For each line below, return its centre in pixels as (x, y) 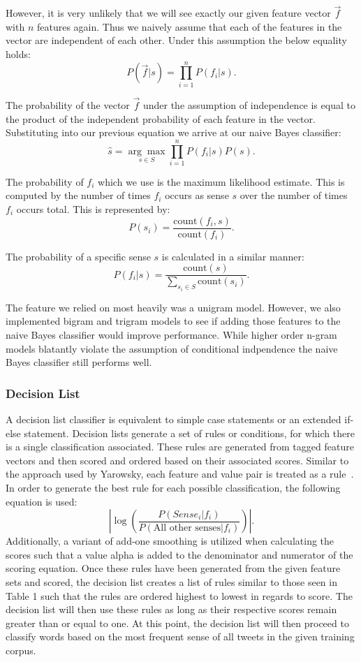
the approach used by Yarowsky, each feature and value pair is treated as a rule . (180, 474)
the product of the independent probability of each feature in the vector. (161, 118)
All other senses (187, 528)
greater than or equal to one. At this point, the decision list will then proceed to (177, 623)
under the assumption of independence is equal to (249, 104)
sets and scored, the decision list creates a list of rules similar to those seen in (171, 581)
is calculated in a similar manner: (233, 256)
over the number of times (294, 195)
